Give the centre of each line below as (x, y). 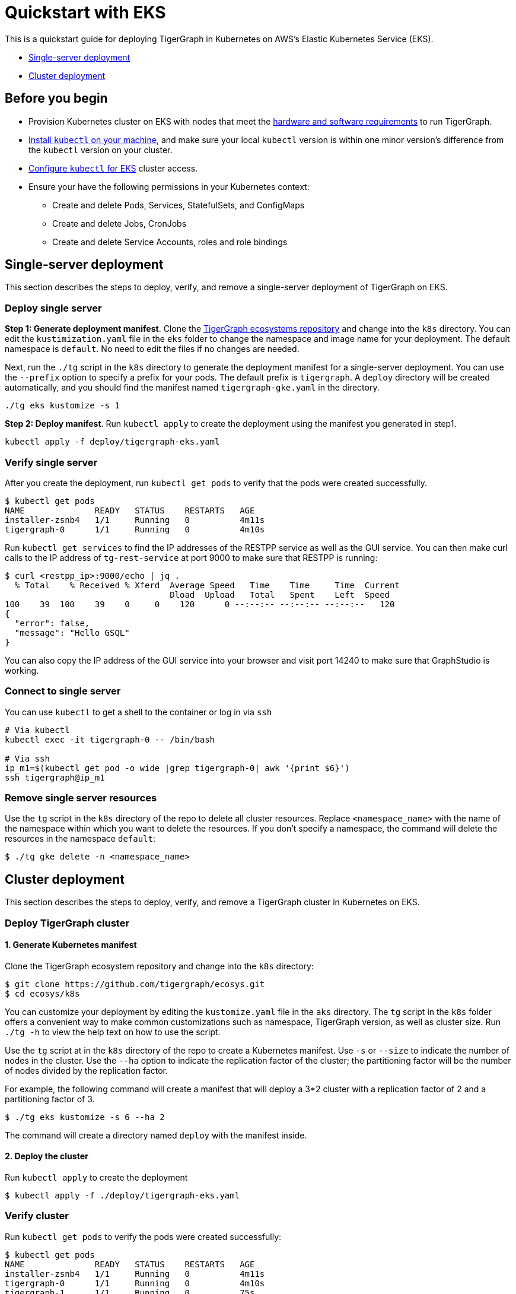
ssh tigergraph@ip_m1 (55, 777)
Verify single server (51, 462)
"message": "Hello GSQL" (72, 632)
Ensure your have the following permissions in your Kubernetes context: (169, 186)
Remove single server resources (81, 798)
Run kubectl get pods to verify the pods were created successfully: (143, 1236)
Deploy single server (53, 308)
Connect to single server (63, 691)
